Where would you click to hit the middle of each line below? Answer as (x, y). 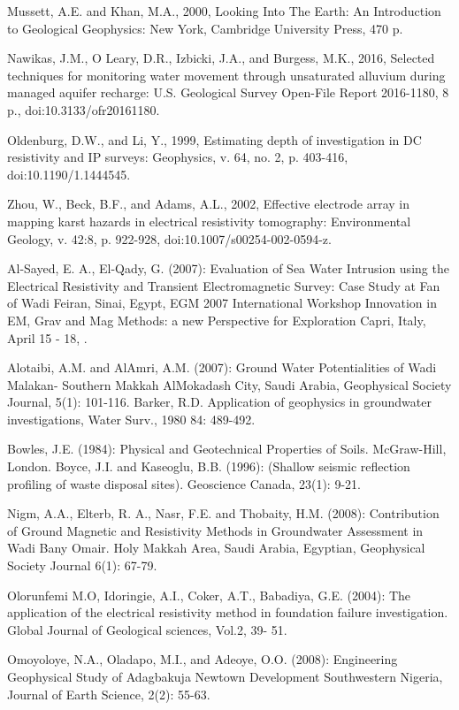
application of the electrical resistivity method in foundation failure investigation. (228, 612)
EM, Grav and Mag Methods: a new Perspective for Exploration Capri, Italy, (217, 320)
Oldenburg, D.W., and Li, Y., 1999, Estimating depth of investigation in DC (214, 139)
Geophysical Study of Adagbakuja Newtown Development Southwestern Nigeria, (225, 676)
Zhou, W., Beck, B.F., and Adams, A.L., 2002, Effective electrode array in (208, 204)
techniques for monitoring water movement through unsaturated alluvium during (226, 75)
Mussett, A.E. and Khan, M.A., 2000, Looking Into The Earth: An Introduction (224, 11)
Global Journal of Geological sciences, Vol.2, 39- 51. (147, 629)
